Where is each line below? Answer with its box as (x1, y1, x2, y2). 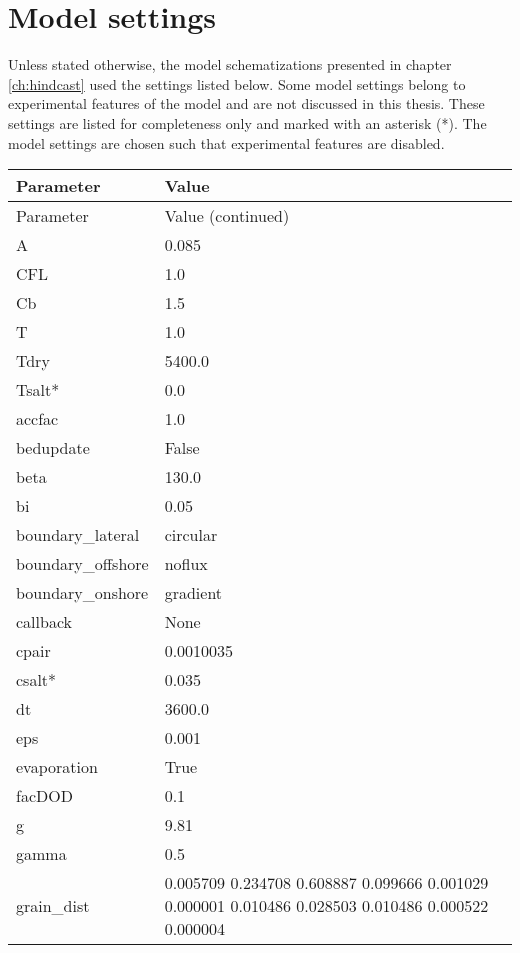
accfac (16, 407, 59, 431)
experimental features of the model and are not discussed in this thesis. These (8, 93, 485, 114)
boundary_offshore (16, 552, 149, 576)
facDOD (16, 784, 73, 808)
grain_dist (16, 894, 90, 918)
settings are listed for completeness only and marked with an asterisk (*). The (8, 112, 487, 133)
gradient (164, 581, 223, 605)
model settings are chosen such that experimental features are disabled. (8, 132, 445, 153)
